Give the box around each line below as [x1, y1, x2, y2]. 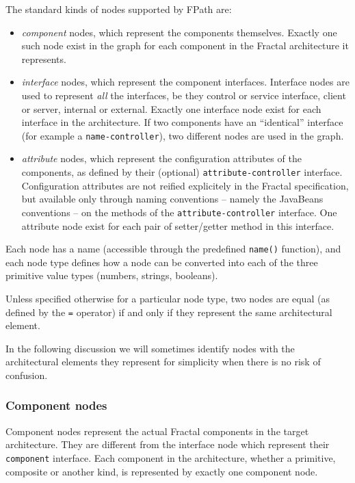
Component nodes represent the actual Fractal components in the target [5, 423, 309, 438]
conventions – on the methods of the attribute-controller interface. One [21, 205, 337, 219]
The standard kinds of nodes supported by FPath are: [5, 2, 232, 16]
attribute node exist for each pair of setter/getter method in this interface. [21, 218, 334, 233]
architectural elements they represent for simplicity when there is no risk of [5, 354, 321, 369]
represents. [21, 51, 66, 66]
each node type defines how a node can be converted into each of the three [5, 254, 318, 269]
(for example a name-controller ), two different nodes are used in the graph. [21, 128, 344, 142]
